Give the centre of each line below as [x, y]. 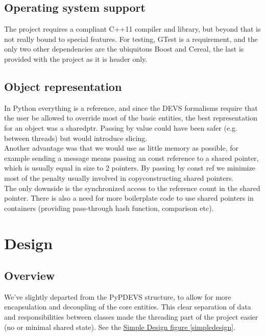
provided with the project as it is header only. [76, 58]
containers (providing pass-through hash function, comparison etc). [109, 208]
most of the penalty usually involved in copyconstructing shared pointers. [119, 177]
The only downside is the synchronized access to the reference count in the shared [132, 188]
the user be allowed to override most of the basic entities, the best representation [131, 118]
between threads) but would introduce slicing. [76, 138]
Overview [30, 275]
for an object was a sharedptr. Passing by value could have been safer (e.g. [121, 127]
